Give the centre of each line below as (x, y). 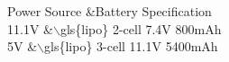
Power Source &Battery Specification (110, 11)
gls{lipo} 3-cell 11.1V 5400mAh (131, 46)
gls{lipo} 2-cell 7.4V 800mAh (141, 28)
